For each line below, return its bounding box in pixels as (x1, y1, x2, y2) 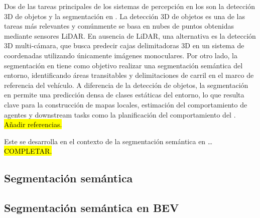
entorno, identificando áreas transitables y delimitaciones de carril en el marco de (4, 70, 254, 80)
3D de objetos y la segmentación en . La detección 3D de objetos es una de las (4, 11, 245, 21)
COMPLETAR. (4, 146, 52, 156)
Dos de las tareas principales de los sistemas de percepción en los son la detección (4, 1, 255, 11)
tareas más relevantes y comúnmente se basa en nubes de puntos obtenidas (4, 21, 234, 31)
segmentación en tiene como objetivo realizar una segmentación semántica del (4, 60, 243, 70)
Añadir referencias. (4, 119, 62, 130)
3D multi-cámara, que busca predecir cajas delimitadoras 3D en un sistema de (4, 40, 244, 51)
